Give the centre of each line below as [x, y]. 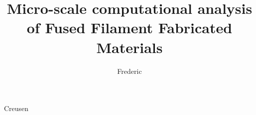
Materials [129, 47]
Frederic [129, 71]
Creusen [16, 108]
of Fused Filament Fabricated [129, 28]
